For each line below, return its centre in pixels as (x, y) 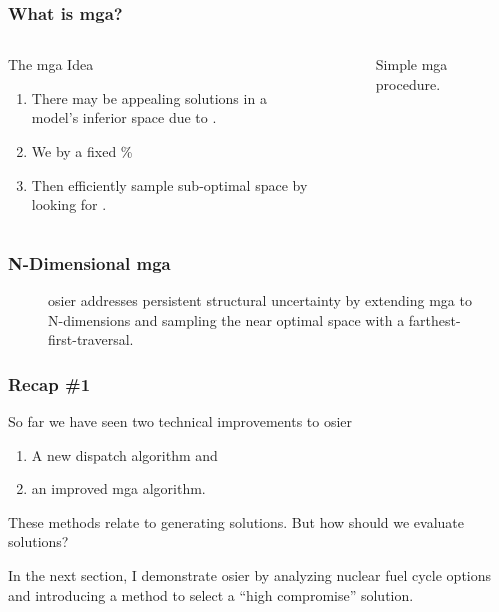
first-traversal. (91, 339)
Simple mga (411, 64)
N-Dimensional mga (89, 262)
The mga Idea (51, 64)
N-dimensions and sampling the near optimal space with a (226, 319)
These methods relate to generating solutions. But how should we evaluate (236, 521)
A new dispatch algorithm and (124, 454)
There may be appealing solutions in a (149, 97)
